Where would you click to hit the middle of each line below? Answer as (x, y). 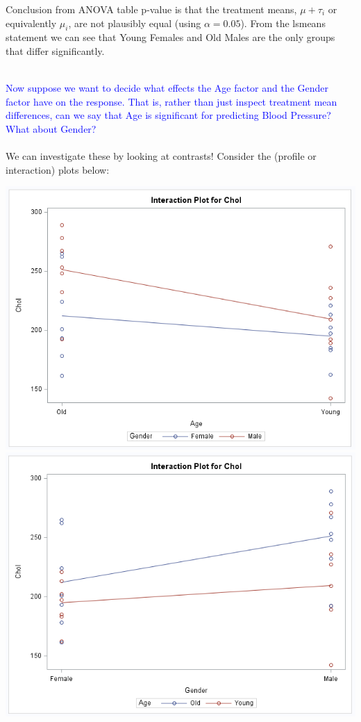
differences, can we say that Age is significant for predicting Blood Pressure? (168, 115)
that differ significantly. (55, 50)
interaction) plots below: (58, 169)
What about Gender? (51, 128)
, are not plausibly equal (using (135, 23)
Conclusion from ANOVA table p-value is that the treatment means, (151, 9)
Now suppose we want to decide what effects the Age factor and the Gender (167, 88)
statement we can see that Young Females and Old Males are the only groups (170, 37)
